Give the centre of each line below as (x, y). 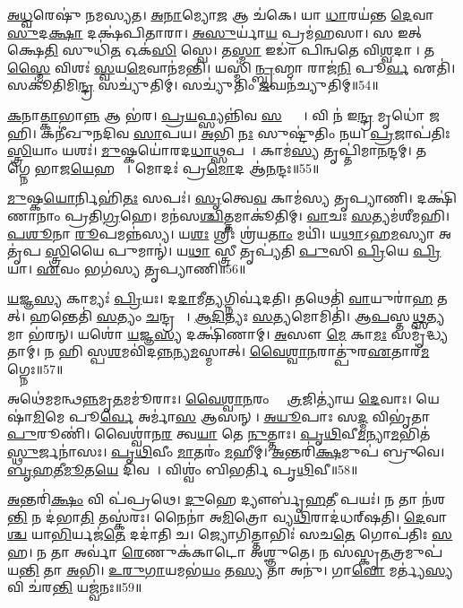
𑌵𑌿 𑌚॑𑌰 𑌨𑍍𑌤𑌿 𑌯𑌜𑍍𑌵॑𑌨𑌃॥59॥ (75, 587)
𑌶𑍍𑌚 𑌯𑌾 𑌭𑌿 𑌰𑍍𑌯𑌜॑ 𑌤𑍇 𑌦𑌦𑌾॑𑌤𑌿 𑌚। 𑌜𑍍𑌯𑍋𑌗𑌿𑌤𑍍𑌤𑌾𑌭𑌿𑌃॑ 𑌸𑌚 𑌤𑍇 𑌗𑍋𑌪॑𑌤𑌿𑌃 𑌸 (230, 534)
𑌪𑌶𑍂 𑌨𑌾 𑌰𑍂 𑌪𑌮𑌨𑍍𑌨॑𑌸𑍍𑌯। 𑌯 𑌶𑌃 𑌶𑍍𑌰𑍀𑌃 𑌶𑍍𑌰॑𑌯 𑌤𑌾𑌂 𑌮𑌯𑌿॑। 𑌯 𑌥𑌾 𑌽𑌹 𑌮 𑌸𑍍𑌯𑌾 (221, 233)
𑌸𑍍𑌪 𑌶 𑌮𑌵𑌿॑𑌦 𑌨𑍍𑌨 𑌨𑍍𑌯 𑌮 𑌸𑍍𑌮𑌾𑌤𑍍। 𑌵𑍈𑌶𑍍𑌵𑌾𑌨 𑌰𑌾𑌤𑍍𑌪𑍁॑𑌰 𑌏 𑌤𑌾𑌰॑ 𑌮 (258, 351)
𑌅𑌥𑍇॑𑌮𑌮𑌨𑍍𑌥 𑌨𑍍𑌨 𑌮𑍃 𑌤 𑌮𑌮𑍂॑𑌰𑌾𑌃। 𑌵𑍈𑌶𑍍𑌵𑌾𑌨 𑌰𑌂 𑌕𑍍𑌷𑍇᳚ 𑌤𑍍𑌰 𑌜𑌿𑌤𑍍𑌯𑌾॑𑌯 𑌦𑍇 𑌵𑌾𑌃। (210, 399)
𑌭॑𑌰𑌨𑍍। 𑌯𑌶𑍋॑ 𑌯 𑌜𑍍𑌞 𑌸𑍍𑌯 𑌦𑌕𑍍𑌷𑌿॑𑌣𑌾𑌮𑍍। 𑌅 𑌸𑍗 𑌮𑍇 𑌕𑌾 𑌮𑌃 (207, 333)
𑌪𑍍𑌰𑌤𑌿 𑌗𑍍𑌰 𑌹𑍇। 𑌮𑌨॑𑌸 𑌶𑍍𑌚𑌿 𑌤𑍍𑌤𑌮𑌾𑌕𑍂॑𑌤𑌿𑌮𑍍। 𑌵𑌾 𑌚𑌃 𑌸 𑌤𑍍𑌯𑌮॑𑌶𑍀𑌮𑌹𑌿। (257, 215)
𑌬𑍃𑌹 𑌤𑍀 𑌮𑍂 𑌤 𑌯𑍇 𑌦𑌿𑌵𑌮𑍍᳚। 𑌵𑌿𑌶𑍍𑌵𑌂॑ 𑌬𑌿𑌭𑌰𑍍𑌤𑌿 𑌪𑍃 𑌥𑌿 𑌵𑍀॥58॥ (183, 469)
